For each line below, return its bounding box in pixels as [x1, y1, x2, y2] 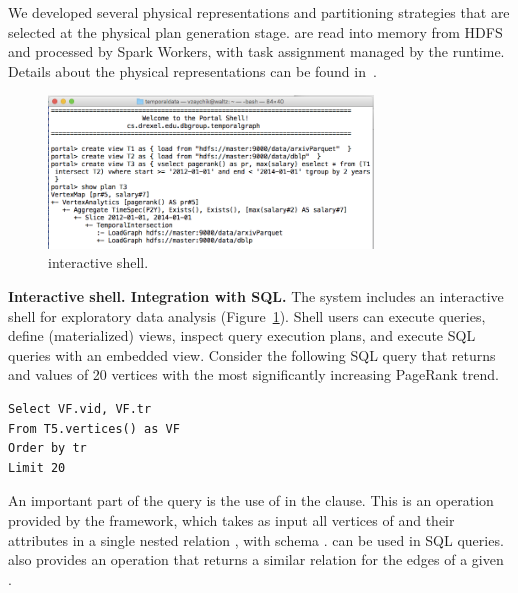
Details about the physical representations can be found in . [8, 60, 377, 81]
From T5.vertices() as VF [8, 421, 180, 436]
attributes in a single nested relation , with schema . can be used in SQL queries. [8, 529, 504, 550]
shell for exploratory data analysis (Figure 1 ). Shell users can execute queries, [8, 305, 486, 326]
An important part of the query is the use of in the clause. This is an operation [8, 490, 494, 511]
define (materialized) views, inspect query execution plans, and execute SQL [8, 325, 476, 346]
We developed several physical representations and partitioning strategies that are [8, 2, 510, 22]
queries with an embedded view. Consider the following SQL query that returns [8, 344, 496, 365]
